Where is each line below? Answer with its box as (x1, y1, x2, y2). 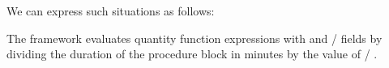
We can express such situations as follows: (6, 2, 215, 19)
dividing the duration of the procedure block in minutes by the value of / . (6, 45, 378, 62)
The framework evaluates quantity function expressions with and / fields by (6, 29, 383, 46)
